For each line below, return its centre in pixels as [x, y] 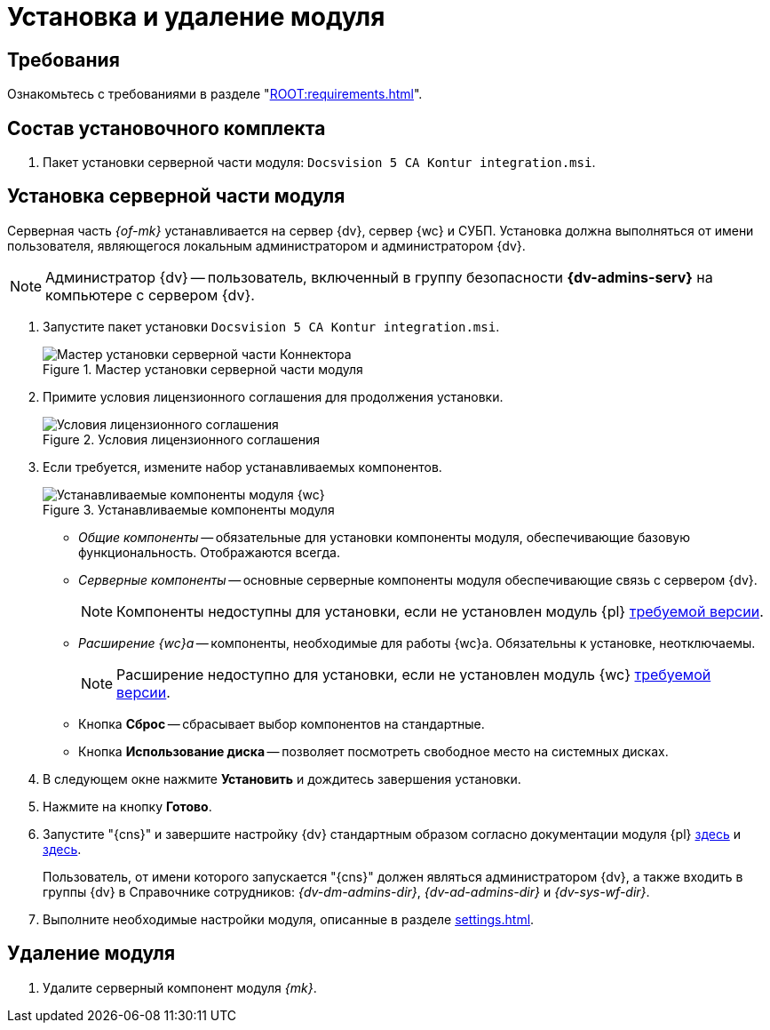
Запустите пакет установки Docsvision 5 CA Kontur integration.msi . [271, 326]
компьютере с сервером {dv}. [150, 295]
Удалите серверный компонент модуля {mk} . [180, 987]
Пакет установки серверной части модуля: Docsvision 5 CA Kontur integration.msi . [319, 163]
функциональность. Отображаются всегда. [209, 552]
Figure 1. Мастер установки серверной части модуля [203, 369]
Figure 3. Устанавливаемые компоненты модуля [189, 509]
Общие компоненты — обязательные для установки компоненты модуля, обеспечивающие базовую [384, 537]
